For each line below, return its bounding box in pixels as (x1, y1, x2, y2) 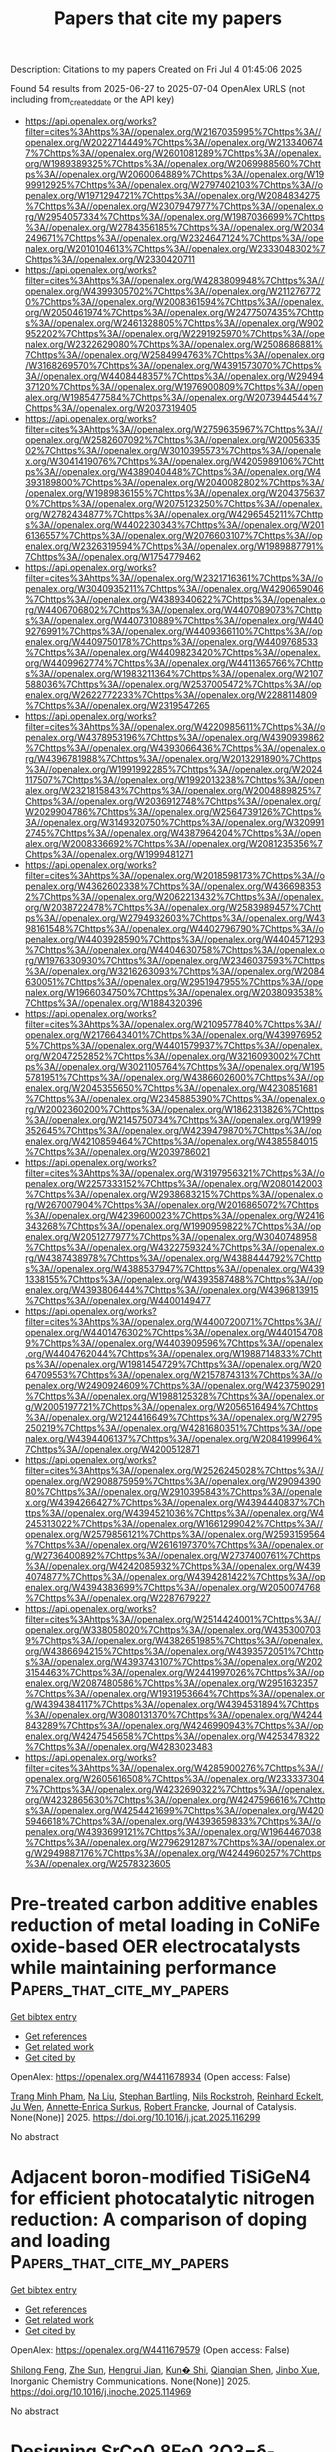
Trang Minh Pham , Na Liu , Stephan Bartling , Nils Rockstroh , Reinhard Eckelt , (10, 2090, 324, 2102)
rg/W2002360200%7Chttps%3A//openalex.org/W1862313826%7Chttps (24, 1103, 325, 1115)
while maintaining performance (10, 1957, 277, 1979)
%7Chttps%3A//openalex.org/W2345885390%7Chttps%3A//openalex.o (24, 1092, 326, 1104)
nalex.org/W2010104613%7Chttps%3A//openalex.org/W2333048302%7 (24, 242, 326, 254)
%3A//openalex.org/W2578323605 (24, 1857, 172, 1869)
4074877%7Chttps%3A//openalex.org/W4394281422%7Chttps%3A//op (24, 1570, 326, 1582)
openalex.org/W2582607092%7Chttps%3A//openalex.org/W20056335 (24, 433, 321, 446)
